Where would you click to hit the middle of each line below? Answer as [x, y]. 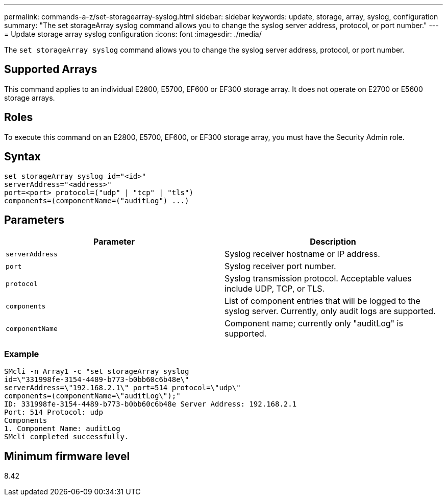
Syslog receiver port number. [280, 266]
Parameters [34, 220]
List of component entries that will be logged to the [322, 301]
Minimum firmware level [67, 456]
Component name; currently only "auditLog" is [314, 324]
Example [22, 354]
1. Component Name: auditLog [62, 429]
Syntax [22, 157]
